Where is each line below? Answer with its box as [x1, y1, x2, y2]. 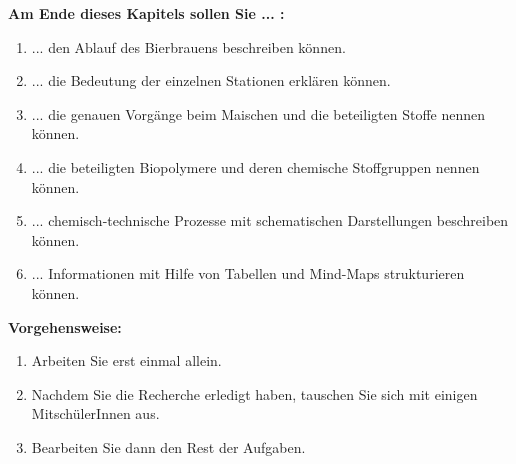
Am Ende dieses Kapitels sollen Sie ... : [8, 3, 285, 23]
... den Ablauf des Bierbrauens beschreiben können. [31, 36, 346, 57]
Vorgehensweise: [8, 316, 122, 337]
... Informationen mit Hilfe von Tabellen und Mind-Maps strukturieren [31, 263, 465, 284]
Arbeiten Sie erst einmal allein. [31, 350, 222, 371]
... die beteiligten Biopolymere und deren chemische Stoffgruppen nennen [31, 156, 480, 177]
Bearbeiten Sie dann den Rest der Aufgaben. [31, 436, 306, 457]
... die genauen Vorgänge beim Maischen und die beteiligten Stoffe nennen [31, 103, 485, 124]
